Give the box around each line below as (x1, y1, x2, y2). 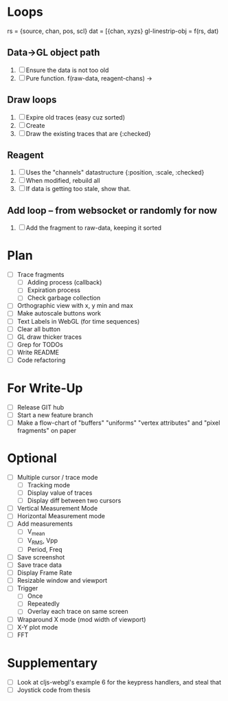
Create (25, 121, 45, 129)
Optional (7, 451, 57, 466)
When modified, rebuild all (25, 177, 101, 185)
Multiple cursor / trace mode (16, 473, 98, 481)
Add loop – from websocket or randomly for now (7, 204, 218, 216)
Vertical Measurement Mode (16, 504, 98, 513)
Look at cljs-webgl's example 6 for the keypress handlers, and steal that (16, 678, 222, 686)
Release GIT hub (16, 403, 65, 411)
